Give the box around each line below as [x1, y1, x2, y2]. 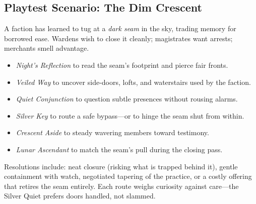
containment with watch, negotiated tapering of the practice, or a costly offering [4, 171, 252, 181]
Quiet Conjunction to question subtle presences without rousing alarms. [16, 93, 238, 104]
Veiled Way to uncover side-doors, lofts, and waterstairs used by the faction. [16, 76, 251, 87]
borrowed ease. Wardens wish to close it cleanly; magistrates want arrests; [4, 33, 233, 43]
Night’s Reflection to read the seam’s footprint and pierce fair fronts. [16, 59, 228, 70]
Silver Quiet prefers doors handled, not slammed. [4, 190, 156, 201]
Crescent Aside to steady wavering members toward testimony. [16, 127, 209, 138]
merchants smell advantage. [4, 43, 89, 53]
